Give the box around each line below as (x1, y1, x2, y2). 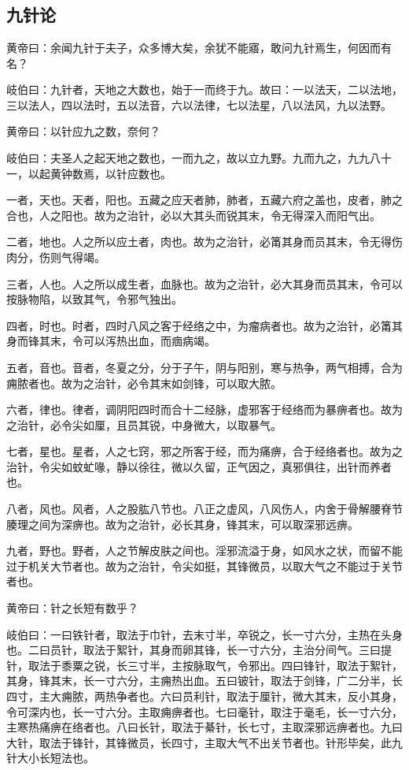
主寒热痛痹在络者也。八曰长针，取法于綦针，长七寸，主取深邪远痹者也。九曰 (6, 719, 403, 735)
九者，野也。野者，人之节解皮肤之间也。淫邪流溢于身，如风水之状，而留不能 (6, 542, 403, 559)
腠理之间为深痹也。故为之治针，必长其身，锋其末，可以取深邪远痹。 (6, 515, 359, 532)
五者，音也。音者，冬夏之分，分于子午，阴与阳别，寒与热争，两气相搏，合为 (6, 359, 403, 375)
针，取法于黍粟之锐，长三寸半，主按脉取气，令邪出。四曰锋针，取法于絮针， (6, 657, 403, 673)
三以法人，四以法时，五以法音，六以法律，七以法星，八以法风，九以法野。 (6, 96, 392, 113)
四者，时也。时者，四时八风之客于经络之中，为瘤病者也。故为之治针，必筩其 (6, 317, 403, 333)
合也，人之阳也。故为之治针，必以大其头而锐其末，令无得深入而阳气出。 (6, 206, 381, 223)
